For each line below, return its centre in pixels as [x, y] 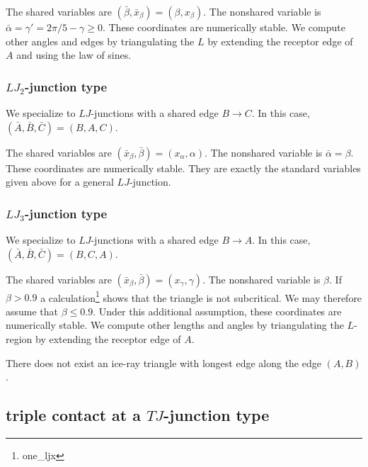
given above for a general [60, 182]
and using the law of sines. [74, 55]
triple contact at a [74, 415]
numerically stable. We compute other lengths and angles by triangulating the [175, 325]
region [19, 339]
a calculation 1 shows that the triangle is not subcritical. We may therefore [201, 296]
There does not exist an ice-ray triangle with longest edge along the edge [163, 362]
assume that [32, 311]
